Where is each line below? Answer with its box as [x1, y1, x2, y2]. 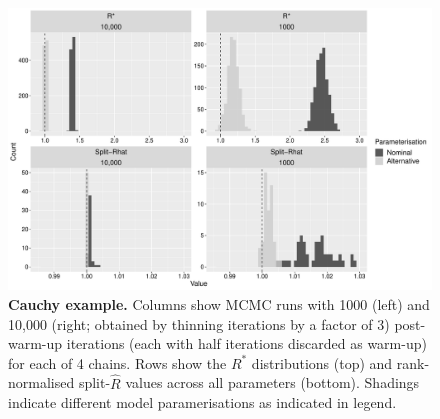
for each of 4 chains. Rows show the [8, 352, 227, 373]
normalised [8, 372, 75, 393]
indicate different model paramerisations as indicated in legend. [8, 392, 397, 413]
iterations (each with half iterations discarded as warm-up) [66, 333, 427, 354]
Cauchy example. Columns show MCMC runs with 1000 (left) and [8, 293, 430, 314]
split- [78, 372, 111, 393]
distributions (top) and [251, 352, 393, 373]
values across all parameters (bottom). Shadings [125, 372, 420, 393]
